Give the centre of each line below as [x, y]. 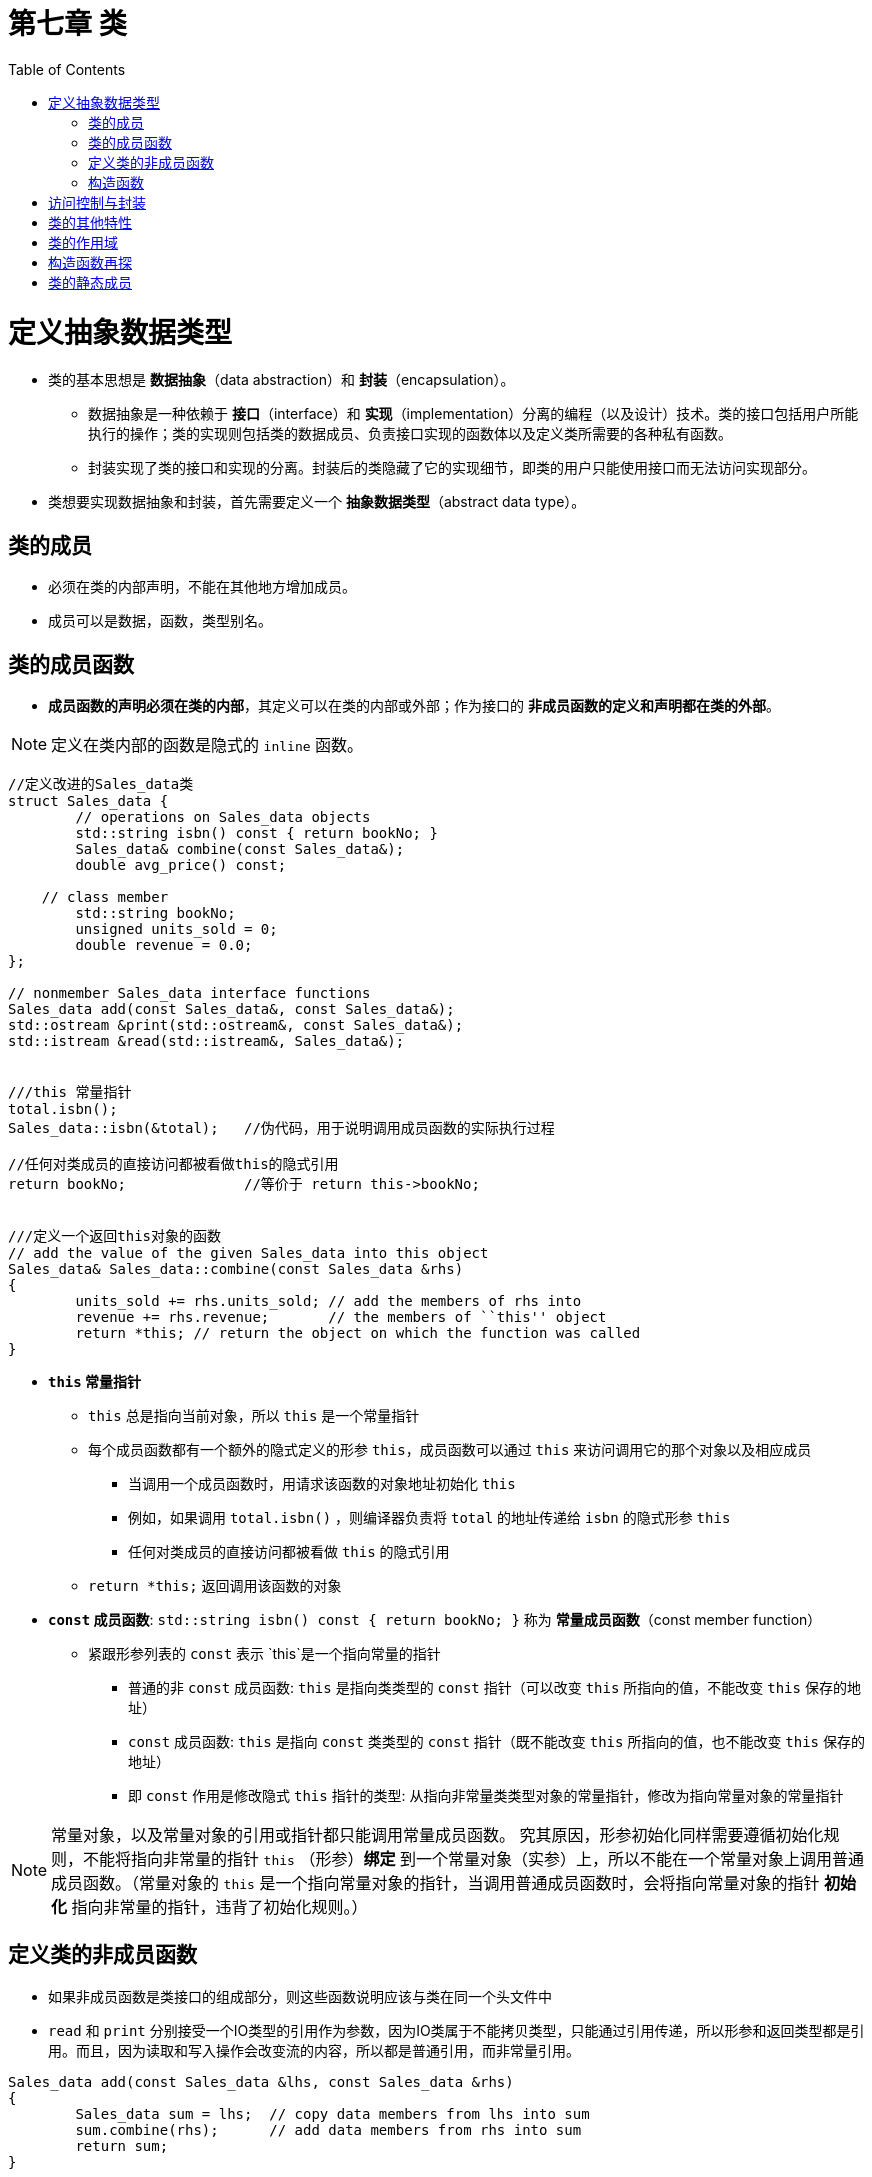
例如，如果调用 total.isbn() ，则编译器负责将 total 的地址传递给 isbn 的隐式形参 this [429, 1517]
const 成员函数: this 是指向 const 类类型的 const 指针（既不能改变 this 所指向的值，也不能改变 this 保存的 [496, 1741]
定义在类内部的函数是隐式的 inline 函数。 [207, 744]
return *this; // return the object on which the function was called [358, 1332]
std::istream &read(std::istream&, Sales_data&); [206, 1040]
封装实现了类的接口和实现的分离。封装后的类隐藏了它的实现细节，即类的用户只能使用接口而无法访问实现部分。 [452, 468]
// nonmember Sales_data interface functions [189, 992]
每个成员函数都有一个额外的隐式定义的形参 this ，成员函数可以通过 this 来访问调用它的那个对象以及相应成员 [450, 1449]
